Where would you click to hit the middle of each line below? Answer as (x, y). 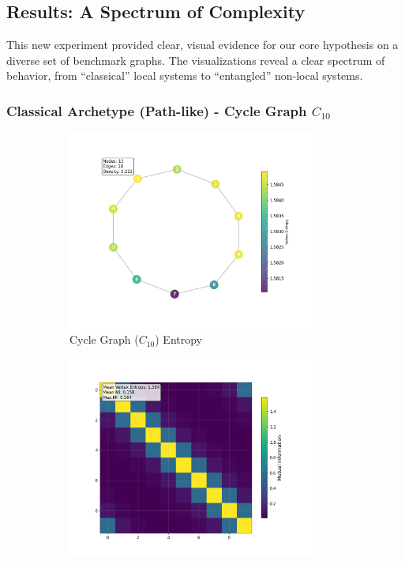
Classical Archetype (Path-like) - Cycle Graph (157, 110)
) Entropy (178, 339)
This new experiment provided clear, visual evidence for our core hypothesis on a (202, 45)
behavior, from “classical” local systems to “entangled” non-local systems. (185, 75)
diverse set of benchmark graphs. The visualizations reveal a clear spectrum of (196, 60)
